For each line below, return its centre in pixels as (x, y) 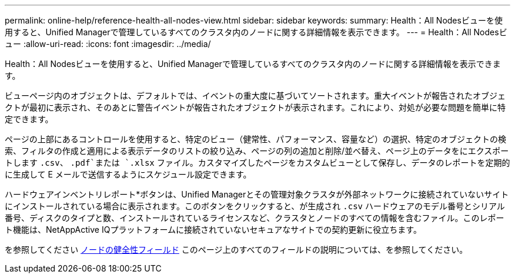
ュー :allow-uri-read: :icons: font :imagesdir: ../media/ (108, 44)
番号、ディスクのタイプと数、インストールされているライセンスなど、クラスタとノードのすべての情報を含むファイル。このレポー (255, 218)
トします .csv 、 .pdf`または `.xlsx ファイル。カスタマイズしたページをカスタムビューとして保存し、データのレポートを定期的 (257, 163)
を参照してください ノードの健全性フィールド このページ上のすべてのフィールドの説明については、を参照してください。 (236, 249)
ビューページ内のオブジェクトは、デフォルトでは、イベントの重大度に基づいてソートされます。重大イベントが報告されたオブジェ (255, 96)
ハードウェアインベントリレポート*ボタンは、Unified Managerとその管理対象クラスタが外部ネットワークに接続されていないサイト (257, 194)
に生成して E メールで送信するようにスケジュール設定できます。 (128, 174)
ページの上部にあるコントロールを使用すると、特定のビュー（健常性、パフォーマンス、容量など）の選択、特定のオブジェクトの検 (255, 139)
